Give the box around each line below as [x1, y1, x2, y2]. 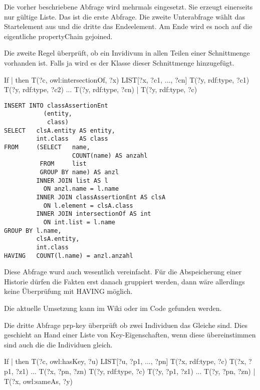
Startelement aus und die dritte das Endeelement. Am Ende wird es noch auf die [4, 21, 252, 32]
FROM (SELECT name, [4, 144, 90, 151]
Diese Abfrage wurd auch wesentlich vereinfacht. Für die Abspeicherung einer [4, 266, 242, 277]
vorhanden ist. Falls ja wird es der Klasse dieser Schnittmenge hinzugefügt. [4, 57, 234, 68]
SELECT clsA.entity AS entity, [4, 127, 115, 134]
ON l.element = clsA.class [43, 202, 133, 209]
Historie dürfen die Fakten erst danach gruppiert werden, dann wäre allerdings [4, 276, 245, 286]
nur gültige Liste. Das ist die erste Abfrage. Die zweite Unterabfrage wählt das [4, 11, 245, 22]
